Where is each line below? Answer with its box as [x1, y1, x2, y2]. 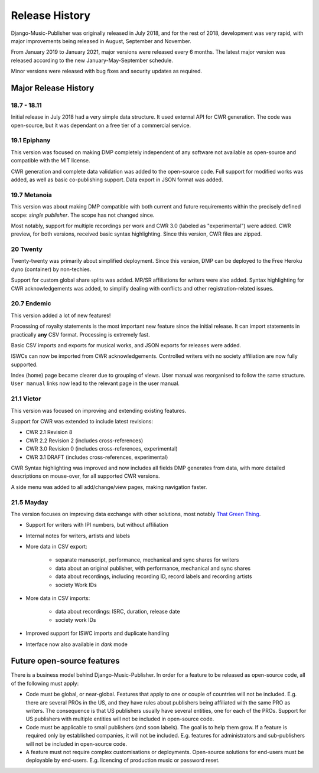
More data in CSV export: [25, 543, 88, 550]
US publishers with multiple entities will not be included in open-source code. [25, 715, 214, 723]
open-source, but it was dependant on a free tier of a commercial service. [11, 122, 191, 129]
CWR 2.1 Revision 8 [25, 429, 73, 436]
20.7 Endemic [11, 299, 51, 308]
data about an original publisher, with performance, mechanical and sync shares [55, 565, 251, 572]
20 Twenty [11, 245, 43, 253]
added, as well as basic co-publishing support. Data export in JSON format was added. [11, 176, 223, 183]
